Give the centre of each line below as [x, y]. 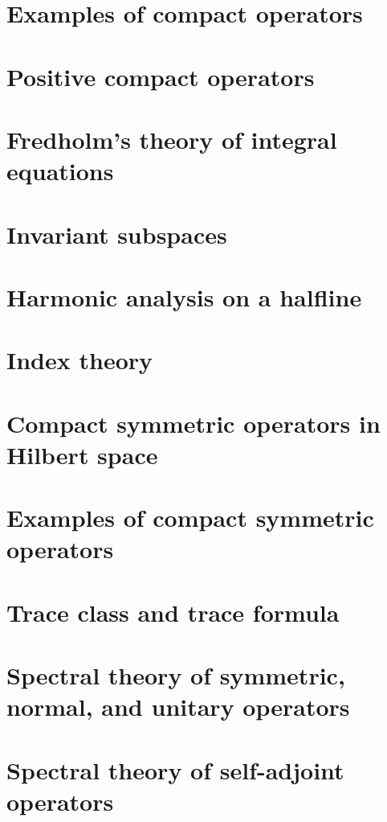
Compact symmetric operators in [193, 423]
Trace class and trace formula [173, 612]
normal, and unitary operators [178, 707]
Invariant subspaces [117, 234]
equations [60, 171]
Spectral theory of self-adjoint [175, 769]
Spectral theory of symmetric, [176, 675]
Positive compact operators [161, 76]
